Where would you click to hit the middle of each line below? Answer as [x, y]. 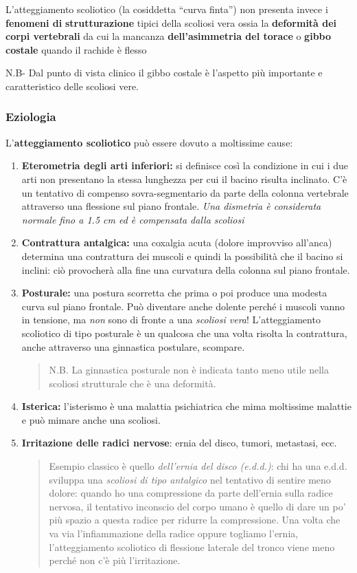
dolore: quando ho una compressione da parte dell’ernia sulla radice [191, 493]
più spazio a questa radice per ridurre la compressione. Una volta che [195, 520]
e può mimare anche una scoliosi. [91, 419]
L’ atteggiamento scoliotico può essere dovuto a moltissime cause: [149, 142]
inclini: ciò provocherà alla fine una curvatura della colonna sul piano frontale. [186, 269]
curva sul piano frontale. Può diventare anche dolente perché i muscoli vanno [183, 306]
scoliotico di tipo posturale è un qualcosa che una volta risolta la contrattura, [184, 333]
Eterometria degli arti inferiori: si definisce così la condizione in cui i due [185, 165]
